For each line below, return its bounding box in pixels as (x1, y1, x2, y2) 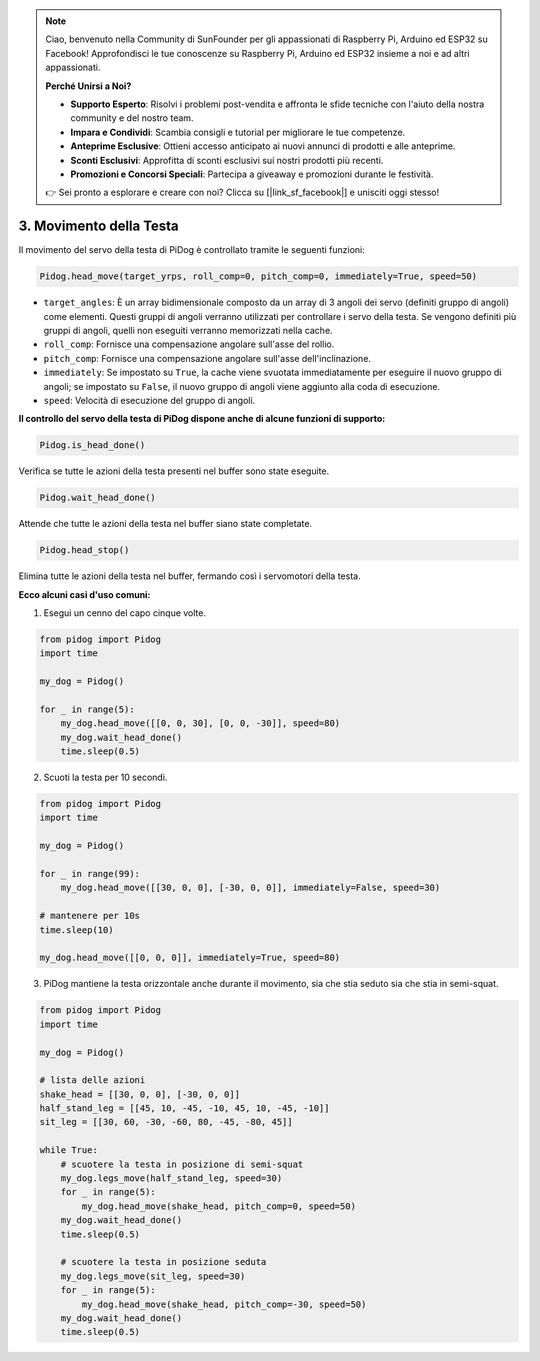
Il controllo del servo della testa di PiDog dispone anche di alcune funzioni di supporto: (18, 413, 386, 425)
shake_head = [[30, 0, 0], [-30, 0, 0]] (39, 1088, 240, 1100)
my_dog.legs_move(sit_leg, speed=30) (60, 1270, 246, 1282)
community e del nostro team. (70, 112, 194, 124)
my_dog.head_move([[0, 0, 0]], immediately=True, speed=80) (39, 952, 341, 964)
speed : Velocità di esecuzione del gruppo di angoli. (43, 394, 256, 406)
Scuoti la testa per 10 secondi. (43, 771, 168, 784)
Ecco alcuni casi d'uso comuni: (18, 588, 151, 600)
